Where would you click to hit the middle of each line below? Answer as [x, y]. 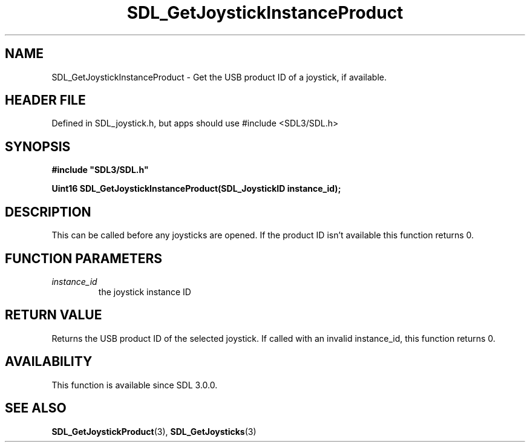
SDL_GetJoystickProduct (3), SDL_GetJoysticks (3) [154, 431]
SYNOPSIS [38, 146]
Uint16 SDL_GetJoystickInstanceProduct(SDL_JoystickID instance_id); [196, 189]
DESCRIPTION [48, 212]
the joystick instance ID [145, 292]
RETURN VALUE [54, 315]
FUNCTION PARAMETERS [83, 258]
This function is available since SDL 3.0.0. [135, 385]
